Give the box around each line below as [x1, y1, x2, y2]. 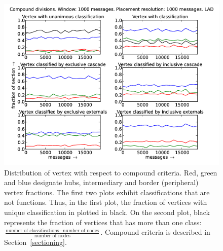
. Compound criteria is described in [100, 227, 210, 237]
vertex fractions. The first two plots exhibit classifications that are [4, 187, 210, 197]
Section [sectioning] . [4, 236, 67, 247]
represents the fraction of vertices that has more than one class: [4, 217, 202, 227]
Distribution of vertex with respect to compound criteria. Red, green [4, 167, 217, 177]
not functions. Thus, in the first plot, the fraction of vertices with [4, 197, 207, 207]
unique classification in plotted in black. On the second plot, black [4, 206, 210, 217]
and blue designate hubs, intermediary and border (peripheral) [4, 177, 199, 188]
